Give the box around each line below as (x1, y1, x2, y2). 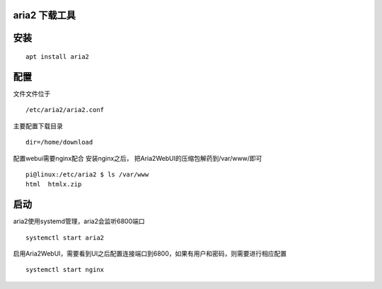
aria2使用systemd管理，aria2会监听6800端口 (13, 217, 145, 226)
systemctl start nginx (25, 266, 105, 274)
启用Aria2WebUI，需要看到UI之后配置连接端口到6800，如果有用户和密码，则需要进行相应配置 (13, 249, 287, 258)
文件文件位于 (13, 89, 51, 98)
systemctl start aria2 (25, 234, 105, 242)
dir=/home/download (25, 138, 93, 147)
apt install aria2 (25, 53, 90, 61)
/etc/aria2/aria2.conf (25, 106, 105, 114)
